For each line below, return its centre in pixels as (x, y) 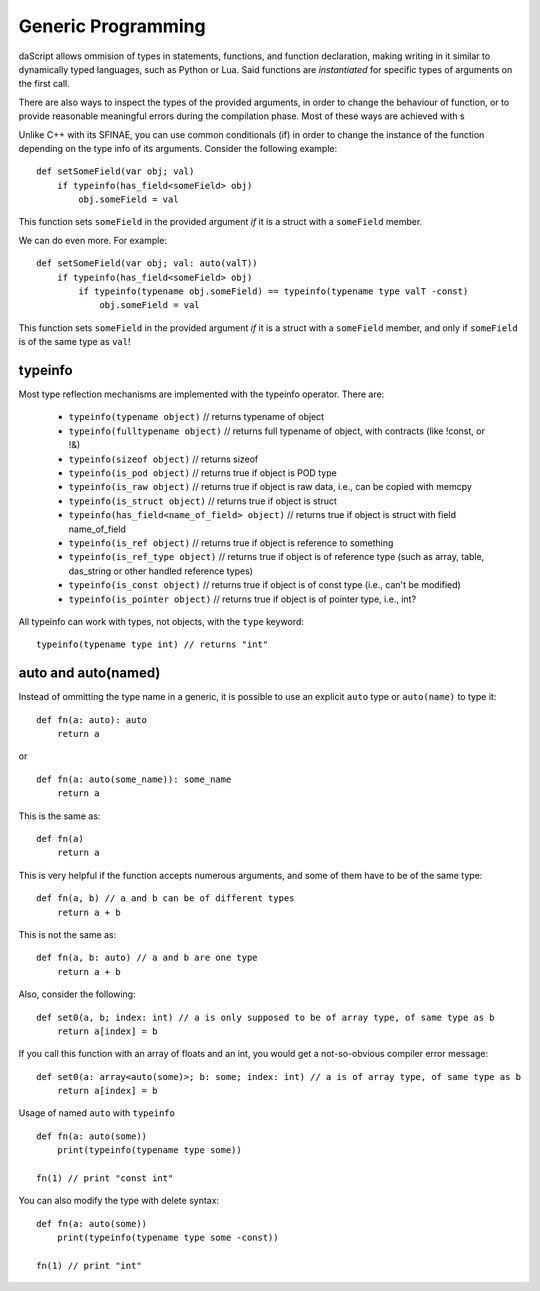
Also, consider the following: (77, 994)
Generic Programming (112, 26)
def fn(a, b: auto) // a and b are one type (147, 958)
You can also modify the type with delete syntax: (119, 1201)
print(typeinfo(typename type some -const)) (167, 1238)
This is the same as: (59, 816)
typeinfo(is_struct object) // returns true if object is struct (202, 501)
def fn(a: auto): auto (92, 719)
